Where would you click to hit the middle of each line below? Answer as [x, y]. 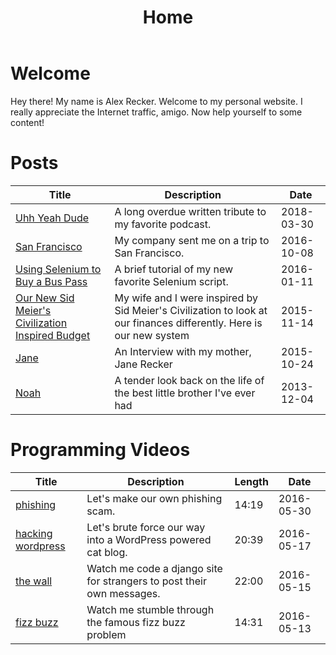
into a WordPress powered [149, 539]
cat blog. [107, 552]
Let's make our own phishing [154, 498]
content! [27, 122]
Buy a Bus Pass [51, 281]
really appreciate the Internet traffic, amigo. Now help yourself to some [156, 112]
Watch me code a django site [154, 568]
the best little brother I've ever [185, 393]
